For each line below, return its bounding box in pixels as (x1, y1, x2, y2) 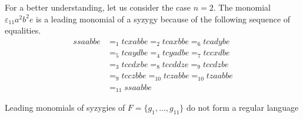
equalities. (5, 24, 41, 37)
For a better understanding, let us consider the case (5, 1, 191, 13)
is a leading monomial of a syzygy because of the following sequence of (36, 12, 291, 25)
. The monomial (213, 1, 271, 13)
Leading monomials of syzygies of (5, 101, 125, 114)
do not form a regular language (187, 101, 299, 114)
